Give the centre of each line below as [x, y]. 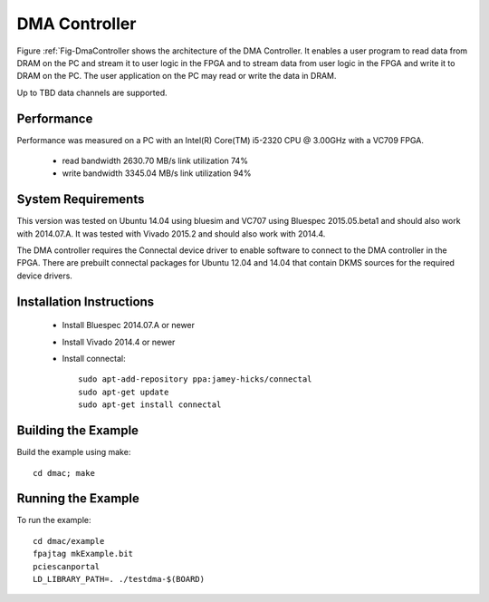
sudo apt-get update [124, 392]
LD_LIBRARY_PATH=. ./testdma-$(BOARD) [119, 579]
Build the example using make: [74, 452]
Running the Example [78, 499]
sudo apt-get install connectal [150, 405]
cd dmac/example [69, 541]
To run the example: [54, 520]
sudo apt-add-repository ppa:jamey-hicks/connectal [195, 379]
